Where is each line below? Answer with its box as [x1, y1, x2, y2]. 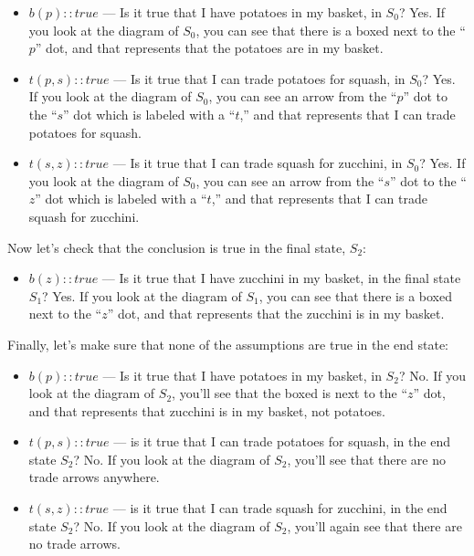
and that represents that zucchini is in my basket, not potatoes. [28, 401, 385, 420]
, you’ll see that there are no [287, 449, 447, 468]
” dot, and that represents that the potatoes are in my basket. [35, 38, 384, 58]
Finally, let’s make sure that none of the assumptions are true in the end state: [7, 334, 448, 353]
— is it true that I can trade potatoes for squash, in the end [113, 432, 450, 451]
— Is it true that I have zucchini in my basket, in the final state [101, 268, 461, 288]
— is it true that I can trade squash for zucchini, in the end [112, 498, 448, 518]
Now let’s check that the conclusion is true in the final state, [7, 237, 346, 257]
